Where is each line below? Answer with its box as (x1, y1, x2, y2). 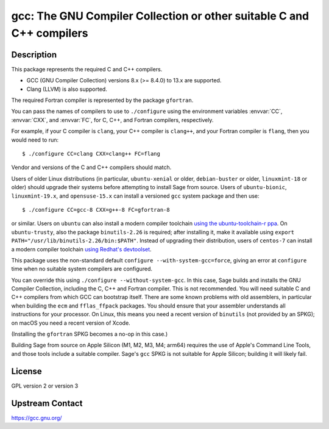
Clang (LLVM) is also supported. (26, 85, 108, 93)
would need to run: (11, 136, 59, 143)
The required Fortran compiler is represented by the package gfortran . (11, 96, 194, 104)
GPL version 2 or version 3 (11, 382, 79, 389)
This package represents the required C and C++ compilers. (11, 65, 163, 73)
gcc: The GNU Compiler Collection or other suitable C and (11, 9, 310, 23)
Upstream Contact (11, 398, 83, 408)
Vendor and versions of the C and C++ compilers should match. (11, 164, 172, 171)
